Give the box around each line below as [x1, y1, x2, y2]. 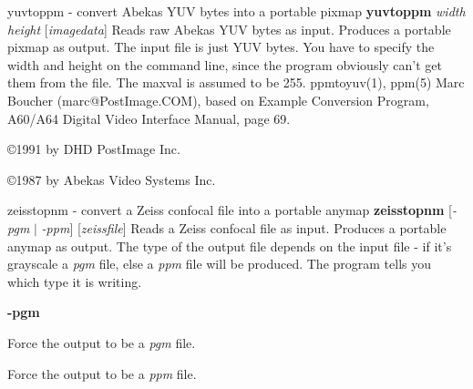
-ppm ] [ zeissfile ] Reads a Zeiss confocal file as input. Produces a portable [41, 218, 447, 237]
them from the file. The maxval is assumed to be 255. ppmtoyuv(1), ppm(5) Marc [7, 73, 465, 92]
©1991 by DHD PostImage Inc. [7, 139, 180, 159]
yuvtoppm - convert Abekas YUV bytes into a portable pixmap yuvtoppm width [7, 2, 466, 20]
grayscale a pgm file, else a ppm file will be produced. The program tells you [7, 254, 432, 273]
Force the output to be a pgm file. [7, 333, 196, 352]
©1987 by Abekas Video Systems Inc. [7, 169, 216, 189]
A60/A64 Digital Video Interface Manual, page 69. [7, 108, 291, 128]
